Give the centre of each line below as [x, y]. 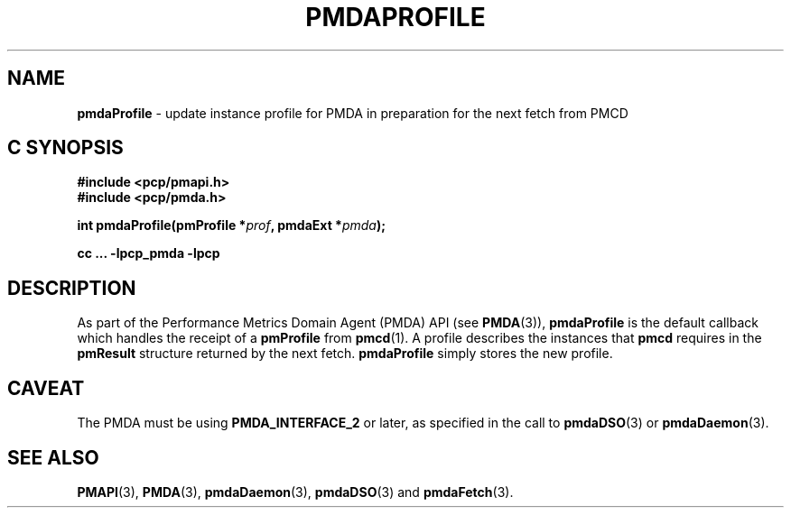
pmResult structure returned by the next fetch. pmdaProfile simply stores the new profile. [345, 354]
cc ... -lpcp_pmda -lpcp [149, 253]
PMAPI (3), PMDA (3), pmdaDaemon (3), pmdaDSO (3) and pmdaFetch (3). [295, 492]
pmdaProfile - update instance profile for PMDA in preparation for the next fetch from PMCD [353, 113]
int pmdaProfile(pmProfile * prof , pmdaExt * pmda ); [231, 225]
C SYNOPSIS [65, 148]
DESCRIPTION [72, 288]
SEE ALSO [53, 457]
